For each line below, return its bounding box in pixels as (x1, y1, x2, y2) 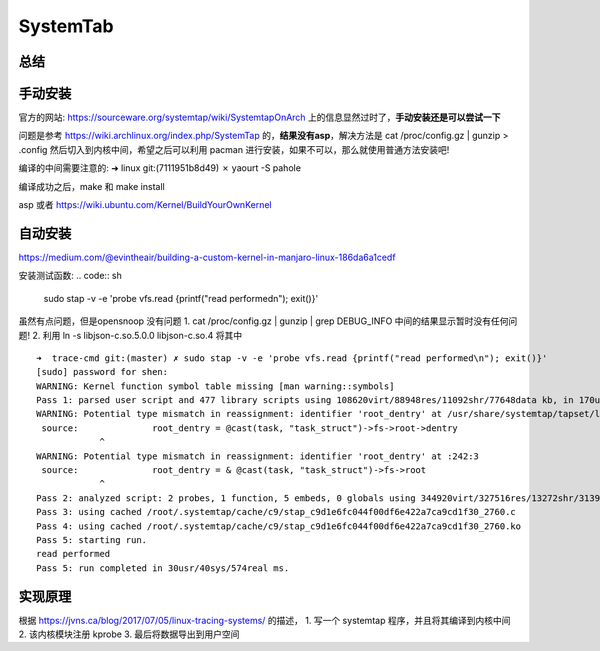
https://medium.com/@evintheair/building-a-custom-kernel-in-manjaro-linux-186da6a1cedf (18, 251, 396, 263)
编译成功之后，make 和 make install (18, 180, 165, 192)
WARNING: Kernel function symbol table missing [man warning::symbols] (36, 380, 395, 392)
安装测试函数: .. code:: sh (18, 270, 122, 282)
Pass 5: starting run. (36, 534, 148, 545)
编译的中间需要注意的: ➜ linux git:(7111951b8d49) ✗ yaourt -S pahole (18, 162, 302, 174)
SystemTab (18, 15, 114, 37)
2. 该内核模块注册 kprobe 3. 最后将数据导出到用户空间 (18, 628, 240, 640)
